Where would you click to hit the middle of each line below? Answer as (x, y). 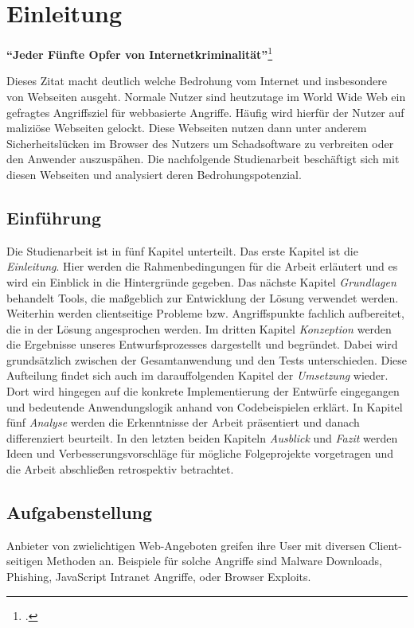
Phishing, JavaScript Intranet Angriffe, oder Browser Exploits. (159, 577)
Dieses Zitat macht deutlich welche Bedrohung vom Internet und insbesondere (197, 81)
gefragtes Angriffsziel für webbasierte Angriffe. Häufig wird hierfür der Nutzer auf (205, 112)
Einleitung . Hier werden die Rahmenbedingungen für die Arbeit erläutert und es (202, 266)
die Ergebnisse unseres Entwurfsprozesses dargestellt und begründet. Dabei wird (202, 344)
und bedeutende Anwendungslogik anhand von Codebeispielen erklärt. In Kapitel (205, 406)
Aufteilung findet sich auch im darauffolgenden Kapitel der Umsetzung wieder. (197, 375)
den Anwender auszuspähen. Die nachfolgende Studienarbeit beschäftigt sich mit (203, 159)
